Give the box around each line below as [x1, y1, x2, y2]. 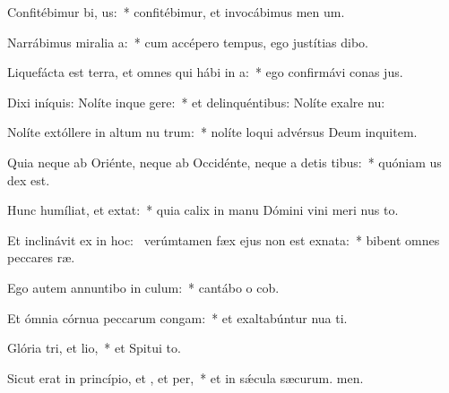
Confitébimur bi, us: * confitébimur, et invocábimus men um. [7, 3, 345, 21]
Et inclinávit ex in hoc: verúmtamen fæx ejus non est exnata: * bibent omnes [7, 230, 440, 249]
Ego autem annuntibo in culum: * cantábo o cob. [7, 278, 280, 296]
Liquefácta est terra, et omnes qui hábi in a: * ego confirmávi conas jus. [7, 63, 403, 81]
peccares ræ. [7, 248, 75, 267]
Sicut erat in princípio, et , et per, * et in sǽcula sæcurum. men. [7, 368, 364, 387]
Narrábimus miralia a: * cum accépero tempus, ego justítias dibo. [7, 32, 368, 51]
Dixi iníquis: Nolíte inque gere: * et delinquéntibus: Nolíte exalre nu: [7, 92, 385, 111]
